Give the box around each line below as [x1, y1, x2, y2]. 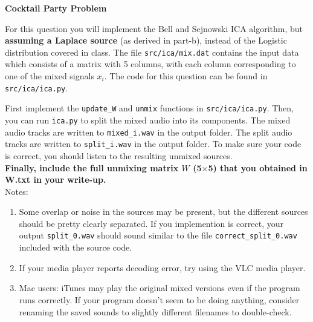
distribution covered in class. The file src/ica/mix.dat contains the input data [5, 45, 299, 58]
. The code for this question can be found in [104, 70, 268, 82]
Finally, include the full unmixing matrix [5, 161, 179, 174]
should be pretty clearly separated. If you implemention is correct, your [19, 217, 283, 229]
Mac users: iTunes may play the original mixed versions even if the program [19, 281, 300, 294]
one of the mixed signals [5, 70, 94, 82]
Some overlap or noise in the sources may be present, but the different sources [19, 205, 308, 218]
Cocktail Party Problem [5, 2, 107, 14]
